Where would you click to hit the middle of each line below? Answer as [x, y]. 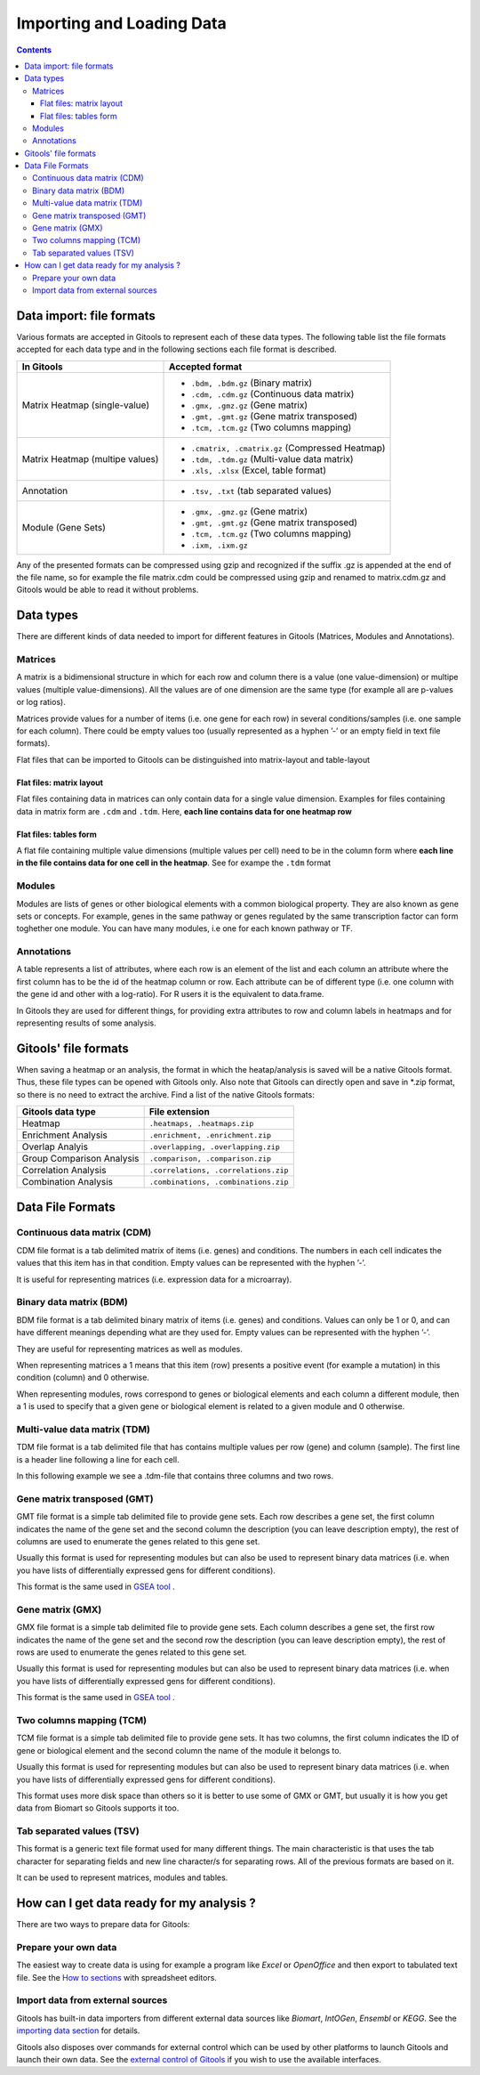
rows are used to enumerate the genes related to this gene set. [132, 1652]
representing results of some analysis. [86, 1023]
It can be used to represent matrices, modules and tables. [122, 1877]
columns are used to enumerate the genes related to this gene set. [138, 1541]
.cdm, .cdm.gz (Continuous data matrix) [273, 393]
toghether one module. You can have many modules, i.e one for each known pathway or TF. [184, 928]
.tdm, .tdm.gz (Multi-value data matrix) [273, 458]
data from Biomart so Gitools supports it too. [98, 1808]
